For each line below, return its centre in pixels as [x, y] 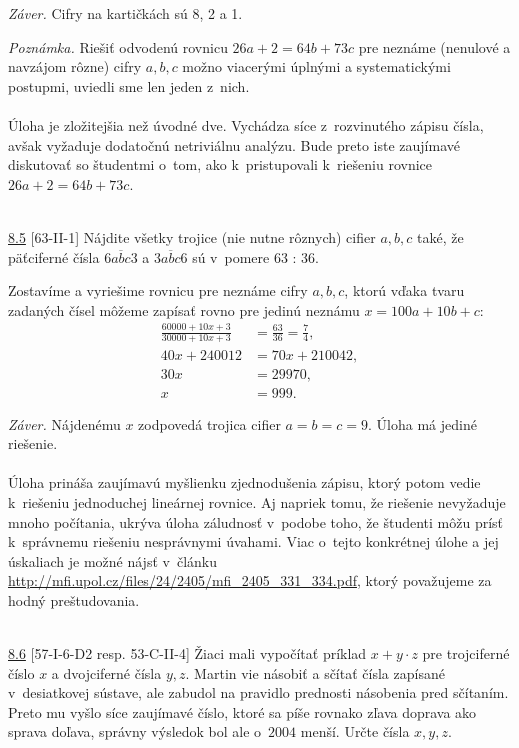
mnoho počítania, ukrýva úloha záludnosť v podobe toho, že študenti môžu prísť [256, 521]
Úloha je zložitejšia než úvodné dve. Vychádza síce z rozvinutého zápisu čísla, [246, 124]
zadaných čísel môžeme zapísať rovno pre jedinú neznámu [184, 309]
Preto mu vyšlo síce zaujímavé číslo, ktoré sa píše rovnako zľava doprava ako [242, 711]
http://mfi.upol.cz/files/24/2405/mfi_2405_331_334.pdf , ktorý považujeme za [250, 580]
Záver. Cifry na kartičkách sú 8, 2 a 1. [125, 13]
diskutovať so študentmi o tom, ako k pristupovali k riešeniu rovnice [220, 164]
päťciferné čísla [54, 256]
